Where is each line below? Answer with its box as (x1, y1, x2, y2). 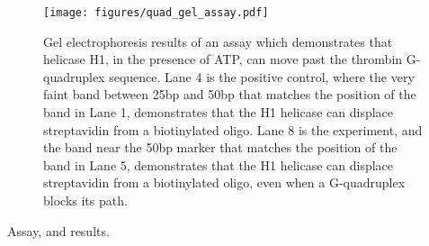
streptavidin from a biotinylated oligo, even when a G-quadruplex (43, 173, 406, 192)
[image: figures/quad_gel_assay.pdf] (43, 6, 269, 19)
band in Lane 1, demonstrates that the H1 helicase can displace (43, 103, 394, 122)
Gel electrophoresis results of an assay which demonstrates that (43, 32, 393, 50)
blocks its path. (43, 191, 128, 209)
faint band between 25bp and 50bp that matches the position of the (43, 85, 416, 104)
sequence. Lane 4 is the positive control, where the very (109, 67, 415, 86)
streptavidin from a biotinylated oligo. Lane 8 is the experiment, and (43, 120, 423, 139)
